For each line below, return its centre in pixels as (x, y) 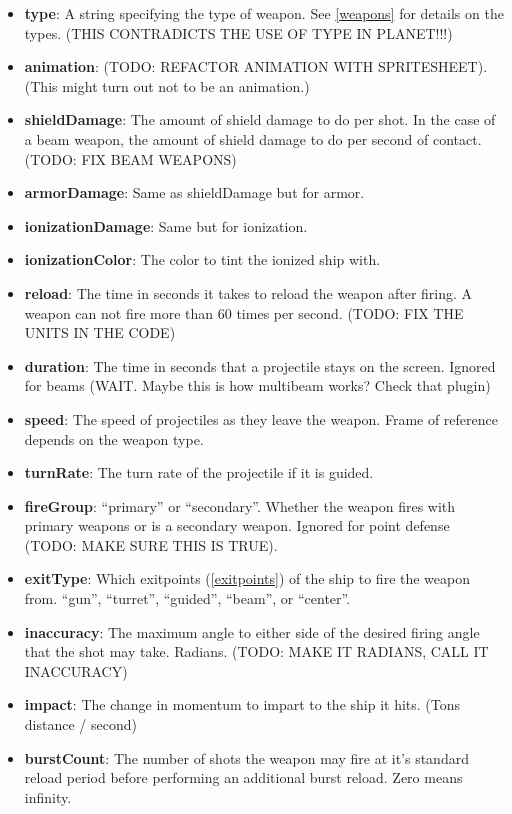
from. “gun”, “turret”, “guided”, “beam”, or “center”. (187, 598)
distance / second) (80, 724)
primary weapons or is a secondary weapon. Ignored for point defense (237, 525)
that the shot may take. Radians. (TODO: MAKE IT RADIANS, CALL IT (256, 651)
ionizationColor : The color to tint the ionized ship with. (202, 259)
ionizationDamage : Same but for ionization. (166, 225)
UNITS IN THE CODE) (100, 332)
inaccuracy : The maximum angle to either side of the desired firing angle (252, 631)
